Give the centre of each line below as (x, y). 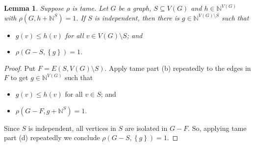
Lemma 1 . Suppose (34, 8)
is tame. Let (90, 8)
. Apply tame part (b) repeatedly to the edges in (178, 68)
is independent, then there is (137, 17)
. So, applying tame (217, 128)
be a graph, (135, 8)
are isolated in (146, 128)
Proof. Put (20, 68)
